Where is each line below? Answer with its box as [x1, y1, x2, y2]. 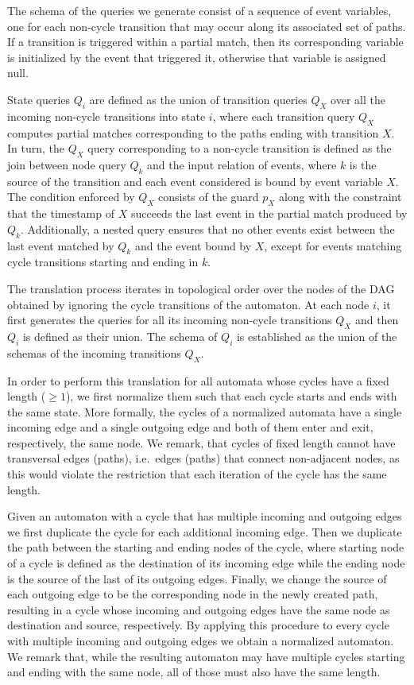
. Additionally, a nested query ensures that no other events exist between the [20, 220, 395, 237]
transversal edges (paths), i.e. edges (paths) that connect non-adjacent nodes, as [7, 450, 400, 466]
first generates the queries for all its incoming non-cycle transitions [7, 312, 332, 328]
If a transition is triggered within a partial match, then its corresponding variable [7, 33, 404, 50]
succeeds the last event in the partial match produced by [130, 205, 408, 222]
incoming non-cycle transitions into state [7, 107, 206, 124]
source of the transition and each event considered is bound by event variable [7, 172, 383, 189]
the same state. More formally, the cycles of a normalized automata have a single [7, 403, 402, 420]
